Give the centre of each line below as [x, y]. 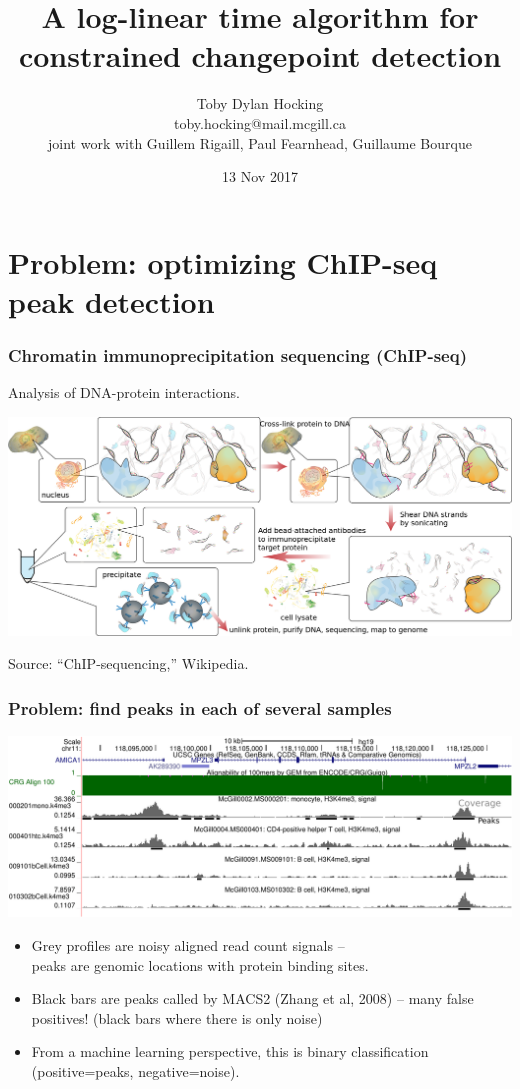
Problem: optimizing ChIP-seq [223, 261]
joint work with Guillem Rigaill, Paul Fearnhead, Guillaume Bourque [260, 142]
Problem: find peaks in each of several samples [200, 708]
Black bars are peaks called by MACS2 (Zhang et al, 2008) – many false [252, 998]
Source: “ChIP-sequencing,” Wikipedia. [128, 663]
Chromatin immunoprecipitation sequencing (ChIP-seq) [237, 354]
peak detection [111, 300]
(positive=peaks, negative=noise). [135, 1070]
